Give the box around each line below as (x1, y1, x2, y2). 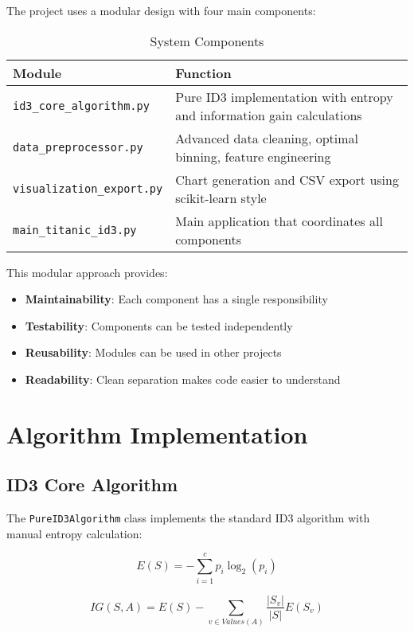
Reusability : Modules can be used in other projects (25, 344, 282, 361)
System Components (150, 31, 264, 50)
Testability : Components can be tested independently (25, 317, 293, 334)
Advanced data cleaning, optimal (175, 128, 359, 147)
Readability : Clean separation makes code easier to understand (25, 370, 341, 387)
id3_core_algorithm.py (13, 99, 150, 112)
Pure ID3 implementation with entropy (175, 87, 393, 106)
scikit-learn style (175, 188, 267, 207)
